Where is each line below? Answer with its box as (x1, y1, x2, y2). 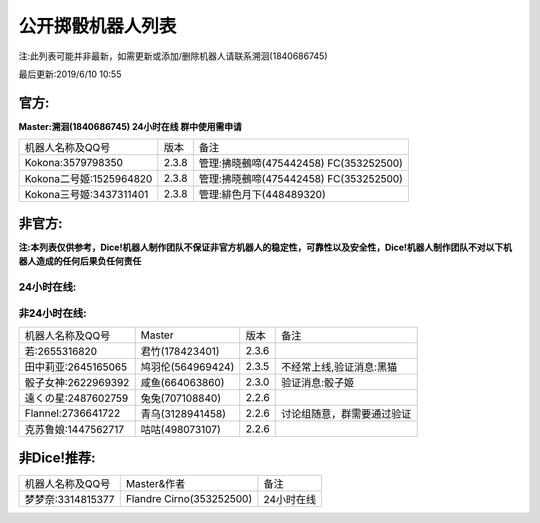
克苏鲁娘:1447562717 (24, 422, 125, 436)
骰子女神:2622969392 (24, 375, 130, 389)
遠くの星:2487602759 (24, 391, 129, 405)
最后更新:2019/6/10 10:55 (18, 68, 122, 80)
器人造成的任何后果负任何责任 (18, 255, 142, 267)
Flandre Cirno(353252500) (125, 492, 253, 506)
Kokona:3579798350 (24, 156, 124, 170)
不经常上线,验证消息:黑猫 (280, 360, 398, 374)
